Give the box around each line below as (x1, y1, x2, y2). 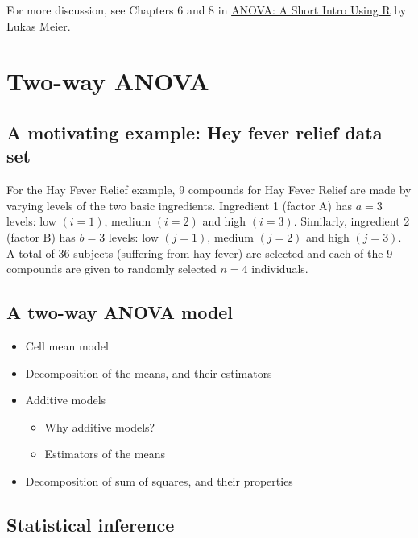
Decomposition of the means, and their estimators (25, 364, 272, 381)
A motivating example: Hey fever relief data (6, 119, 383, 144)
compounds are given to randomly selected (6, 260, 217, 277)
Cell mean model (25, 337, 109, 354)
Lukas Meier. (6, 17, 71, 34)
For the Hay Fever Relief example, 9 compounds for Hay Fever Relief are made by (6, 181, 412, 198)
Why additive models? (44, 418, 155, 435)
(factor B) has (6, 228, 76, 245)
